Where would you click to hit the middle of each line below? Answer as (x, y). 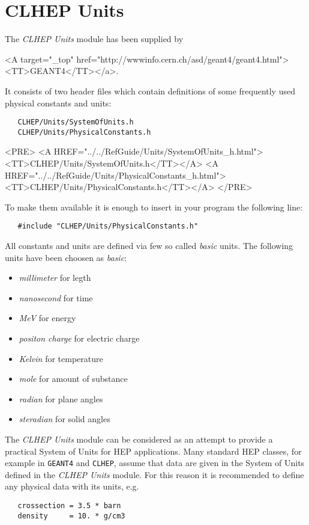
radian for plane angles (61, 398)
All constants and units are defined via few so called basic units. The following (149, 246)
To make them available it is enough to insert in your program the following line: (154, 207)
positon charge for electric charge (79, 338)
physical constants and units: (58, 103)
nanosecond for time (56, 297)
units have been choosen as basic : (66, 257)
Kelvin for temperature (61, 358)
